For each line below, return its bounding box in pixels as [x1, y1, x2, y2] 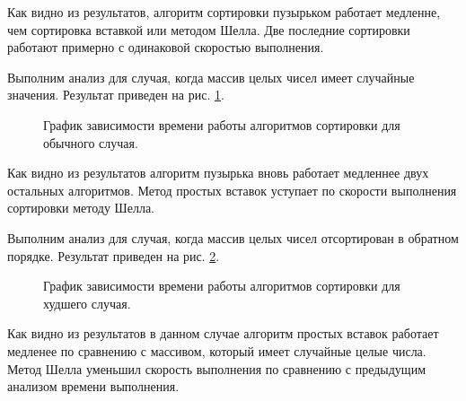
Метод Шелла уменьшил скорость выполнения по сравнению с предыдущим [7, 359, 426, 378]
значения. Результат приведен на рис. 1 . [7, 85, 224, 104]
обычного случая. [43, 133, 138, 152]
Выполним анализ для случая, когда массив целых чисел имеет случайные [7, 67, 415, 86]
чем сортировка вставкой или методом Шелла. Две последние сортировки [7, 20, 410, 39]
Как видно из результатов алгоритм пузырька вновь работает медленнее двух [7, 163, 429, 182]
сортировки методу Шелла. [7, 198, 155, 217]
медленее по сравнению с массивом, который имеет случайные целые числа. [7, 341, 426, 360]
